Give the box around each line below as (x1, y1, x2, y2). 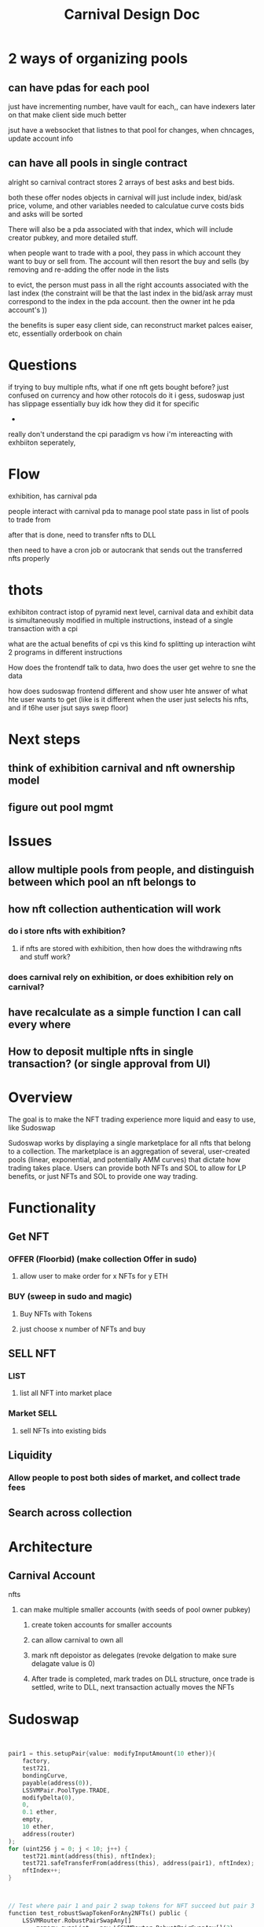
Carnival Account (8, 1569, 96, 1582)
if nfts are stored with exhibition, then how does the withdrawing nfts (19, 943, 242, 952)
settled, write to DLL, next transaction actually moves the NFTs (31, 1683, 235, 1692)
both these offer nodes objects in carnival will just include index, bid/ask (8, 193, 242, 202)
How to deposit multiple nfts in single (8, 1044, 194, 1058)
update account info (8, 134, 73, 143)
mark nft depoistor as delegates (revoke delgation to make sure (31, 1650, 237, 1660)
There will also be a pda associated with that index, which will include (8, 224, 233, 233)
